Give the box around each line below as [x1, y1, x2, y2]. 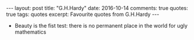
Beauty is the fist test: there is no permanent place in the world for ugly [14, 22, 188, 29]
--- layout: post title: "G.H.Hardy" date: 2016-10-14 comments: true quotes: [6, 5, 189, 11]
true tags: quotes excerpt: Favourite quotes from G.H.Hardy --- [6, 11, 159, 18]
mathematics [14, 28, 47, 35]
